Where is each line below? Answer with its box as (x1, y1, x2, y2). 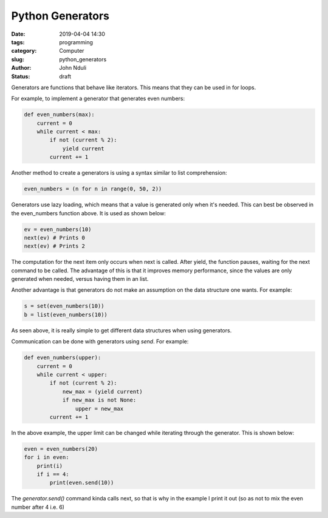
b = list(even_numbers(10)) (24, 311, 108, 318)
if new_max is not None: (62, 397, 137, 403)
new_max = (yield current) (62, 388, 143, 395)
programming (59, 38, 94, 45)
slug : (11, 55, 24, 63)
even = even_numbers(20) (24, 445, 98, 452)
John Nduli (59, 64, 87, 72)
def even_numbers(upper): (24, 354, 101, 361)
